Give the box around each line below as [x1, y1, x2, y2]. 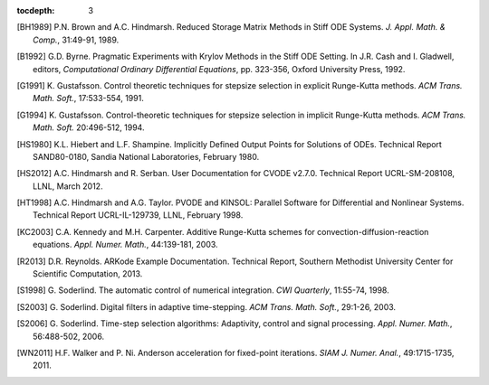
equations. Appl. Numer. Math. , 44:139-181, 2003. [33, 239, 218, 250]
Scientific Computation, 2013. [33, 268, 143, 279]
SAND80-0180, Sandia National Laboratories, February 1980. [33, 151, 260, 162]
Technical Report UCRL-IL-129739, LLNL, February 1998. [33, 210, 244, 221]
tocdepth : [16, 5, 55, 15]
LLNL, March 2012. [33, 181, 103, 192]
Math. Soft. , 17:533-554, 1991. [33, 93, 144, 104]
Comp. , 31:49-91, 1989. [33, 34, 120, 45]
